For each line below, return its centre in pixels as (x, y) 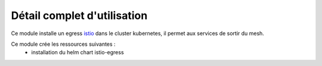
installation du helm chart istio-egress (78, 52)
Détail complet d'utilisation (79, 15)
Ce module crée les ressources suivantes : (63, 44)
